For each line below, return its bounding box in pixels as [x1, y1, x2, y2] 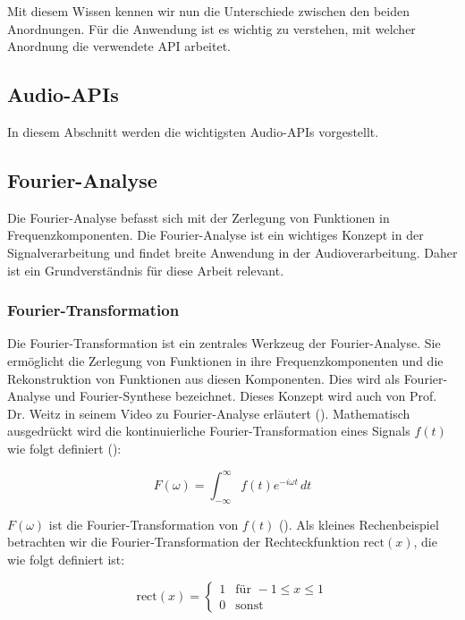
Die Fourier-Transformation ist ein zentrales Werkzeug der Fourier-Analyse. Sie [7, 334, 441, 352]
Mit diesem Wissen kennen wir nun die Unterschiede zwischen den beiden [7, 2, 410, 20]
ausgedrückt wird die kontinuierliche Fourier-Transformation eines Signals [7, 421, 410, 440]
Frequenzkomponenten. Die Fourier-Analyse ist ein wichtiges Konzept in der [7, 225, 424, 244]
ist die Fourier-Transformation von [48, 514, 239, 533]
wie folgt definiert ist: [7, 550, 125, 569]
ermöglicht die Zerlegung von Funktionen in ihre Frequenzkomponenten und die [7, 351, 444, 369]
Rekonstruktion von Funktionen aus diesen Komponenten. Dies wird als [7, 369, 400, 387]
